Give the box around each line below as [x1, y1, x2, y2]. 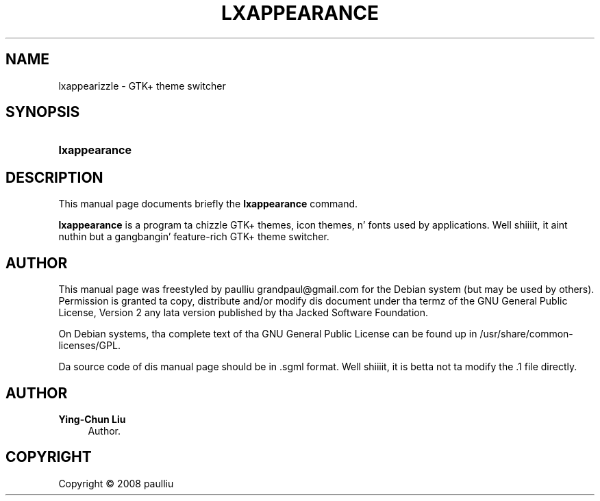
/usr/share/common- [479, 328, 573, 340]
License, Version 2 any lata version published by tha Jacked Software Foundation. [58, 307, 429, 319]
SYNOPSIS [5, 103, 80, 121]
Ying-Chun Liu [58, 413, 126, 425]
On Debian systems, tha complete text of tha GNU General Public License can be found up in [58, 328, 477, 340]
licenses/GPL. [58, 339, 121, 352]
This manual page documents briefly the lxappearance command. [58, 198, 358, 210]
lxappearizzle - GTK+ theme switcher [58, 79, 226, 92]
